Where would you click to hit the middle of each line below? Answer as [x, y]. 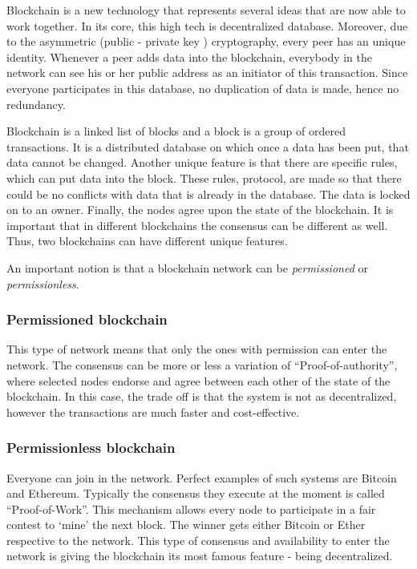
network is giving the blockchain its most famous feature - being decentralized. [200, 556]
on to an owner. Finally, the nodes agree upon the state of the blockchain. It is [200, 210]
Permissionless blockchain [91, 448]
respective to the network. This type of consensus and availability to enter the [198, 540]
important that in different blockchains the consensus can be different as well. [197, 225]
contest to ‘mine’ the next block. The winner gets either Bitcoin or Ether [186, 525]
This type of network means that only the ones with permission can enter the [197, 349]
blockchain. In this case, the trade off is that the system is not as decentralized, [202, 396]
